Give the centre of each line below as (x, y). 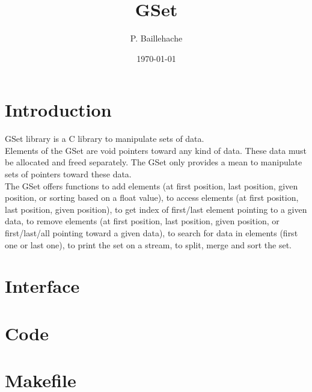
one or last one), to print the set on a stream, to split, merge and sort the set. (148, 244)
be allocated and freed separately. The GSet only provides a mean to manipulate (154, 162)
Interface (42, 286)
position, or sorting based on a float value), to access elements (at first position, (152, 198)
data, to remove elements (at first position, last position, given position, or (142, 221)
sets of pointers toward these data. (68, 174)
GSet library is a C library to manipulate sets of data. (105, 139)
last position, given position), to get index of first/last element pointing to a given (156, 209)
